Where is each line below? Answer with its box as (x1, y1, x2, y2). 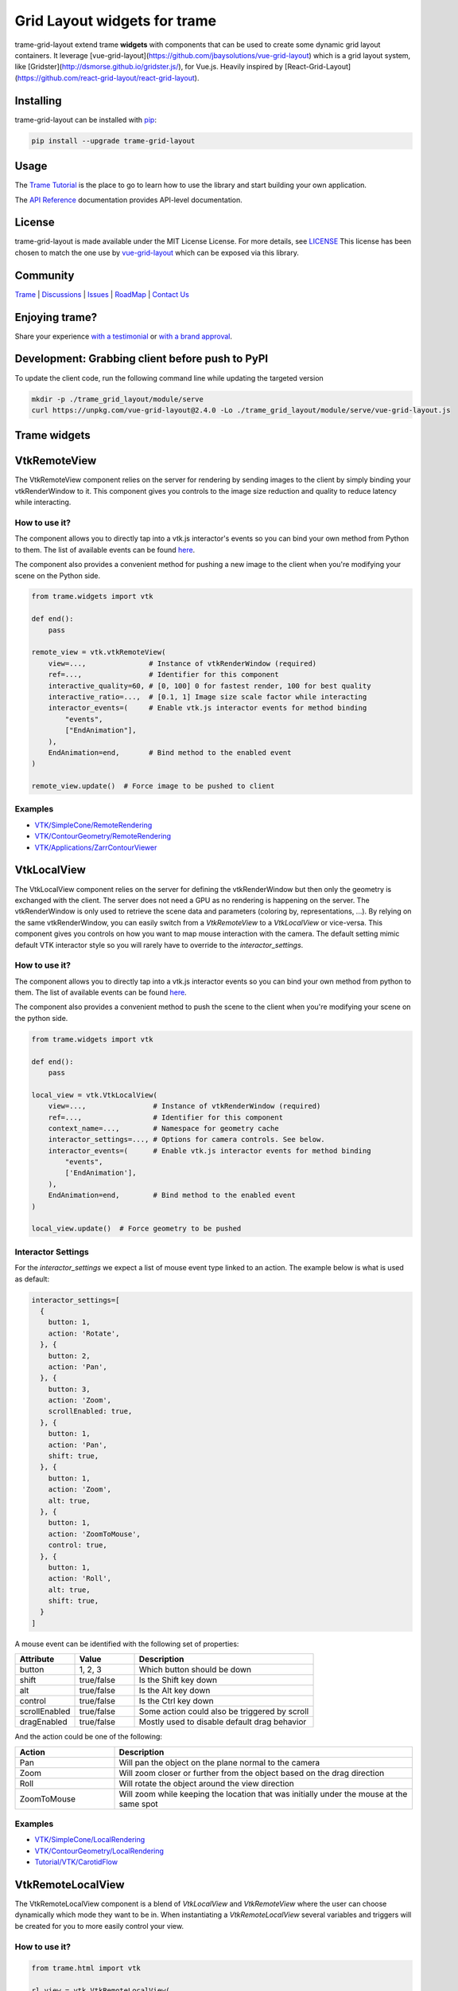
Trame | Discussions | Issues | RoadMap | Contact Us (14, 289, 190, 299)
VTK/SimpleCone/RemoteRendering (34, 820, 153, 830)
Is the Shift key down (138, 1675, 218, 1686)
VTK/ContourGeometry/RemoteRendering (34, 831, 171, 841)
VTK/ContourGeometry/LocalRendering (34, 1846, 165, 1856)
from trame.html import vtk (31, 1964, 141, 1973)
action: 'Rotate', (48, 1328, 120, 1338)
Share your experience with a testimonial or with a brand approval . (14, 331, 233, 341)
